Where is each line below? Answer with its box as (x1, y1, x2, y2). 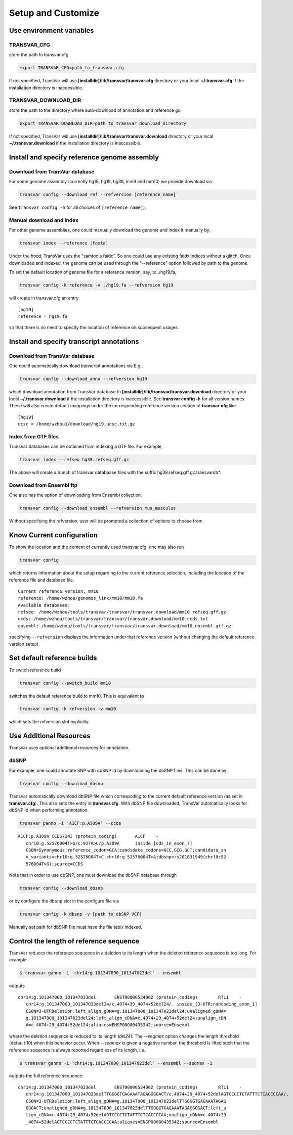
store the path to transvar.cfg (9, 52, 69, 58)
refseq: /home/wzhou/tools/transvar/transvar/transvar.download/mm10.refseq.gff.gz (18, 609, 227, 615)
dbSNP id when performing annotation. (9, 807, 89, 813)
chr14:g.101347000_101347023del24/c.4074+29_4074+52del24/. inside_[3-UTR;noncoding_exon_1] (25, 1001, 258, 1007)
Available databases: (18, 602, 70, 608)
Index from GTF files (9, 433, 59, 440)
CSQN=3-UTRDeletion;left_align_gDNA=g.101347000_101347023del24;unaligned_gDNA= (25, 1008, 227, 1014)
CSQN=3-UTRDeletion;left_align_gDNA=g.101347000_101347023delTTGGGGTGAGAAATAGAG (25, 1098, 227, 1104)
